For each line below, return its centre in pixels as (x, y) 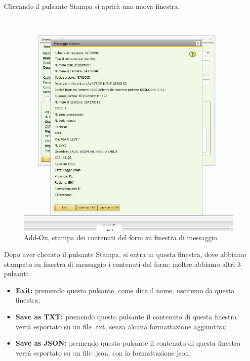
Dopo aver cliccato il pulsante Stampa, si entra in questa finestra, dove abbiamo (125, 254)
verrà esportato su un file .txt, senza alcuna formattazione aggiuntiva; (121, 326)
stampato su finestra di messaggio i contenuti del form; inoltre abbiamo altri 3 (123, 264)
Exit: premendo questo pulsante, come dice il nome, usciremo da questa (125, 290)
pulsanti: (17, 274)
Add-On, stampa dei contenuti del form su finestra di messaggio (121, 237)
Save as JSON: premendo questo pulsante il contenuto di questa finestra (128, 343)
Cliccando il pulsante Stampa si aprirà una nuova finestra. (92, 6)
